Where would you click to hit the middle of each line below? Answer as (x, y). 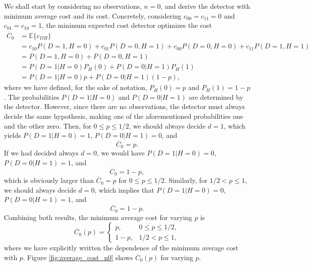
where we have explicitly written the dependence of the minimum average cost (121, 248)
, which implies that (124, 189)
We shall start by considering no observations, (73, 6)
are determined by (216, 97)
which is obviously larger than (49, 180)
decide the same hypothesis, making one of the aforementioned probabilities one (124, 116)
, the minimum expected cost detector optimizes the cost (127, 25)
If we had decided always (41, 153)
